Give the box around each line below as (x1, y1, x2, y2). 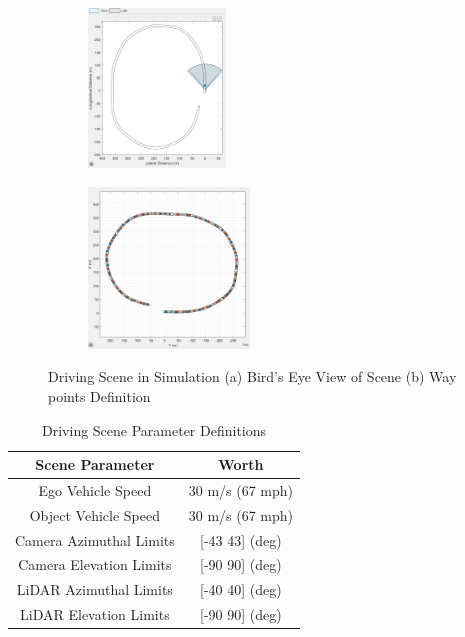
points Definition (48, 385, 151, 406)
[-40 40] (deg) (200, 579, 282, 600)
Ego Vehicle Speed (38, 479, 152, 500)
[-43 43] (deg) (200, 529, 282, 550)
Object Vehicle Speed (29, 504, 161, 525)
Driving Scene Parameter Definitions (42, 419, 267, 440)
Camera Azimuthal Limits (15, 529, 175, 550)
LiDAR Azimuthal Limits (16, 579, 173, 600)
